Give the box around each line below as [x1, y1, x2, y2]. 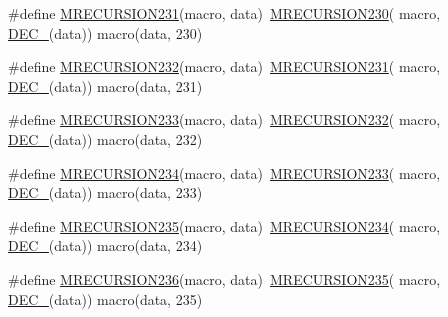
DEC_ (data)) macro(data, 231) [8, 75, 203, 96]
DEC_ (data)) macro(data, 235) [8, 288, 203, 309]
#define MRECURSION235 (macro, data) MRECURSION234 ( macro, [8, 215, 441, 236]
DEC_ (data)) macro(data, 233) [8, 182, 203, 203]
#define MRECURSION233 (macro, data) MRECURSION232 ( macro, [8, 109, 441, 130]
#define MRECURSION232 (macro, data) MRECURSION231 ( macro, [8, 56, 441, 77]
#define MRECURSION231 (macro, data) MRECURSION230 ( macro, [8, 3, 441, 23]
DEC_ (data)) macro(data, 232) [8, 128, 203, 149]
